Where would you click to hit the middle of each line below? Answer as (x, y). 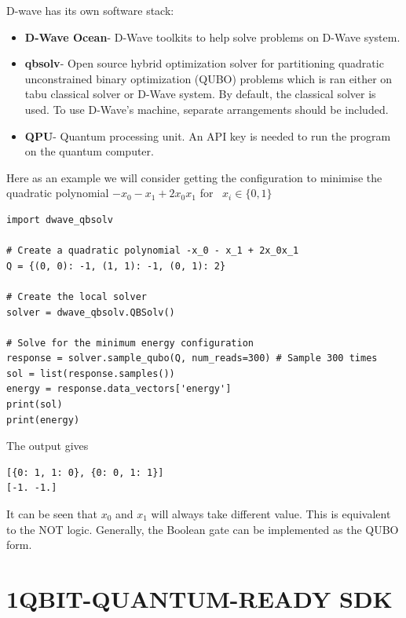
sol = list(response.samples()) (91, 373)
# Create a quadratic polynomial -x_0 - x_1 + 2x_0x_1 (153, 251)
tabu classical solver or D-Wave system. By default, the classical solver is (200, 94)
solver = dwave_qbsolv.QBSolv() (91, 312)
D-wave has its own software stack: (90, 10)
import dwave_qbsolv (60, 219)
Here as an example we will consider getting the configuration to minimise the (194, 177)
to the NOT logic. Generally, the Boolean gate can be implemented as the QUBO (203, 529)
